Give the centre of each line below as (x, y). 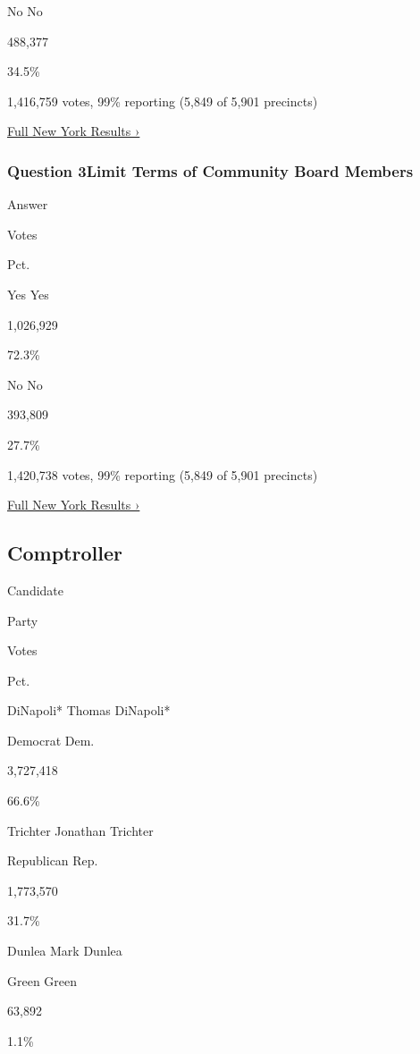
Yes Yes (28, 294)
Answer (28, 204)
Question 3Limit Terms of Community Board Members (210, 170)
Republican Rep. (53, 860)
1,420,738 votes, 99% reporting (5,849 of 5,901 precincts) (163, 474)
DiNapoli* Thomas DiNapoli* (89, 710)
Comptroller (65, 553)
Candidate (36, 590)
